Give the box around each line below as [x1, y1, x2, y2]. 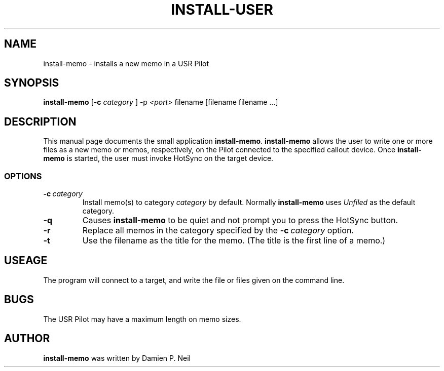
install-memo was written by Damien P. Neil [43, 353, 191, 362]
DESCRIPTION [4, 115, 77, 128]
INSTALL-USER [171, 1, 273, 18]
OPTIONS [4, 171, 42, 181]
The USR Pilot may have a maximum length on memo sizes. [43, 314, 241, 323]
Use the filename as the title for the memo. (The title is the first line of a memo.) [82, 235, 386, 246]
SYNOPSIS [4, 76, 59, 90]
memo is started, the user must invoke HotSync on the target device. [43, 154, 274, 163]
